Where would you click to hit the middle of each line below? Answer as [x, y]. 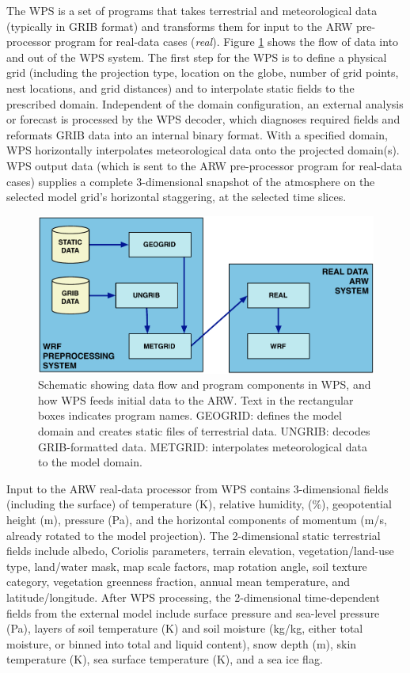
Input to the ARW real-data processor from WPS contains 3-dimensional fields [197, 488]
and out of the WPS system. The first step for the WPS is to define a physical [197, 57]
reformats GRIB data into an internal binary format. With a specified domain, [197, 134]
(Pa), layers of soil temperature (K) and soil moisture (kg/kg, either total [185, 628]
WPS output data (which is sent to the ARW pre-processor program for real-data [204, 165]
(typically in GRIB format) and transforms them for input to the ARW [180, 26]
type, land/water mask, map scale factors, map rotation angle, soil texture [187, 566]
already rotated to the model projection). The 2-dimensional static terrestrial [194, 535]
